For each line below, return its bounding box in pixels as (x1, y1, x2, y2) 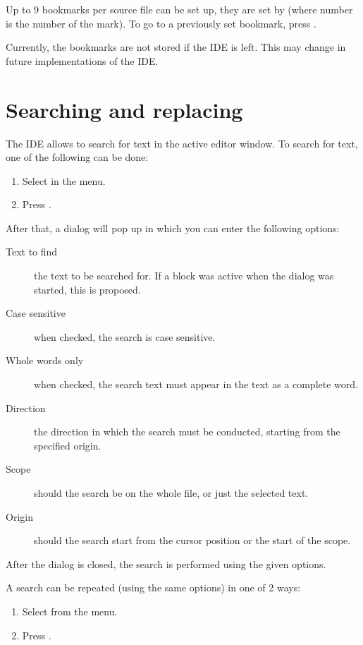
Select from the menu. (22, 603, 118, 618)
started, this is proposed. (34, 282, 141, 296)
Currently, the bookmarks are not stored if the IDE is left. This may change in (6, 40, 346, 54)
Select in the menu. (22, 173, 106, 188)
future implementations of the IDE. (6, 53, 159, 68)
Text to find (6, 244, 58, 259)
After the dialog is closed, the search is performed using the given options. (6, 556, 326, 571)
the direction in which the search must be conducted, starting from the (34, 424, 340, 439)
